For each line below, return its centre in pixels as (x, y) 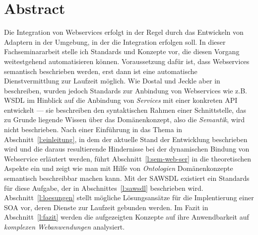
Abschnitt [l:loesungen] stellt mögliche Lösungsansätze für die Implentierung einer (129, 197)
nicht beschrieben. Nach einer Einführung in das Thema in (93, 129)
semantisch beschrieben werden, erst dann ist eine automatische (101, 71)
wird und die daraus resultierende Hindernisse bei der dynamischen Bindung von (127, 149)
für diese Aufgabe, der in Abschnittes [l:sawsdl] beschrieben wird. (104, 188)
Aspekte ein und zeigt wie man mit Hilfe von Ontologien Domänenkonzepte (119, 168)
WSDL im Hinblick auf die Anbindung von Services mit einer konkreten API (121, 100)
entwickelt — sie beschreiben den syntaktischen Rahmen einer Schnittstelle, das (125, 110)
